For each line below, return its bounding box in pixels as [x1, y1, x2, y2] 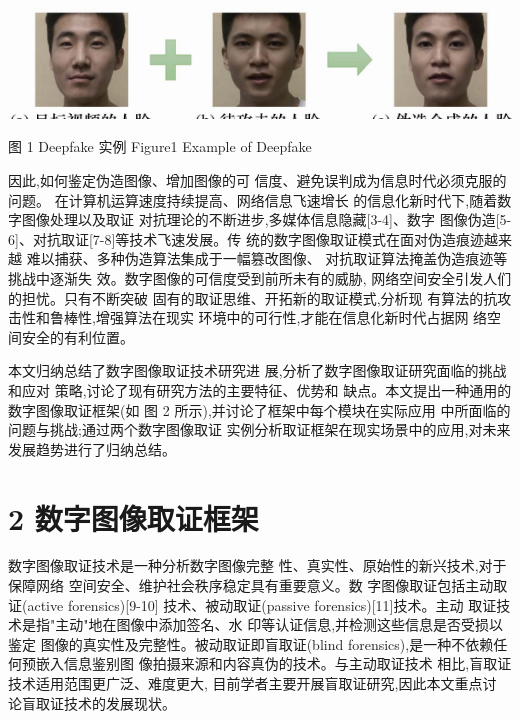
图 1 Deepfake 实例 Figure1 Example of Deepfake [8, 136, 312, 157]
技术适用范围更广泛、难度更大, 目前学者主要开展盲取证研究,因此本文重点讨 [8, 673, 497, 694]
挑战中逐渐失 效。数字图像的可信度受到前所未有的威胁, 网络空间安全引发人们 [8, 268, 512, 289]
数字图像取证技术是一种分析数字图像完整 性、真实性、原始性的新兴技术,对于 [8, 555, 507, 576]
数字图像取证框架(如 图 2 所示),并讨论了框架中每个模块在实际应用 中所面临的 [8, 399, 511, 420]
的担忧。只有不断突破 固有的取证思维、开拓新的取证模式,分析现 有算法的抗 [8, 287, 498, 308]
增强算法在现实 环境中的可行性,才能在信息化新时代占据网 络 [95, 307, 488, 328]
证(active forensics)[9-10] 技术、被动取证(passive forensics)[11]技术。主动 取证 [8, 594, 497, 615]
